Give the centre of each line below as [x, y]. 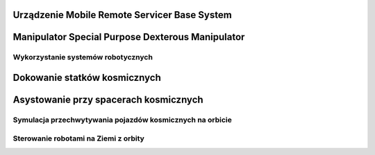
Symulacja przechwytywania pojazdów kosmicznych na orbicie [122, 120]
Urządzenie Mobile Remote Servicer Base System [122, 15]
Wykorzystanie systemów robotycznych [83, 57]
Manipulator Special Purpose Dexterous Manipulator [129, 37]
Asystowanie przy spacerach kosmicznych [108, 100]
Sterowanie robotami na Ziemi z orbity [79, 138]
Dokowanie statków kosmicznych [87, 78]
